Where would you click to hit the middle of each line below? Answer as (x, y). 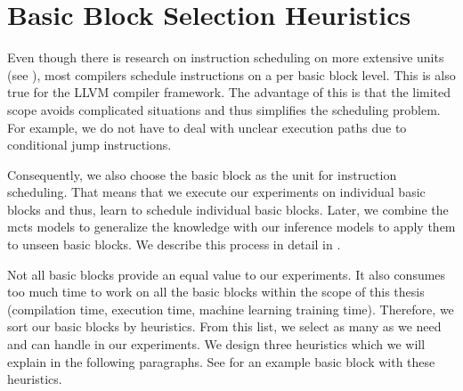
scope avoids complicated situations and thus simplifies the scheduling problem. (224, 109)
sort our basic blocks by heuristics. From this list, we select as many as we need (224, 326)
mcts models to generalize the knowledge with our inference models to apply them (231, 227)
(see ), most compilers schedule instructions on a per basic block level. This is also (231, 74)
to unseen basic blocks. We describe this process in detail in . (174, 244)
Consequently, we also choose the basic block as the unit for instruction (202, 174)
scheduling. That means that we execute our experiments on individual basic (216, 192)
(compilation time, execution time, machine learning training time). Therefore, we (231, 309)
